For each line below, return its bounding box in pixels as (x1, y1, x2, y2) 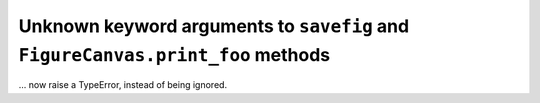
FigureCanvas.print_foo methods (18, 43, 330, 66)
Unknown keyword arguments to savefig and (18, 15, 410, 37)
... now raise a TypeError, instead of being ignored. (18, 79, 228, 91)
